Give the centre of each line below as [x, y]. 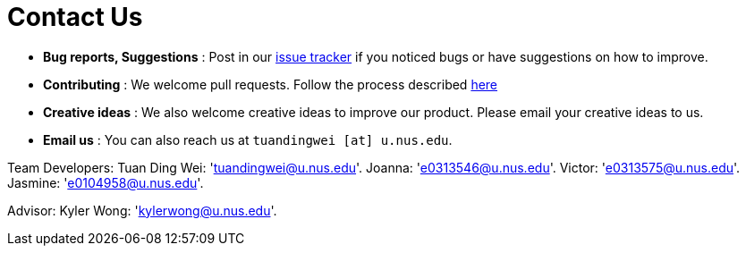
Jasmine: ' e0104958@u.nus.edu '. [106, 182]
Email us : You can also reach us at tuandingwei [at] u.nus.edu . [248, 139]
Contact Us [75, 17]
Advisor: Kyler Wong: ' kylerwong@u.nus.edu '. [142, 210]
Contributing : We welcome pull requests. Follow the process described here [271, 84]
